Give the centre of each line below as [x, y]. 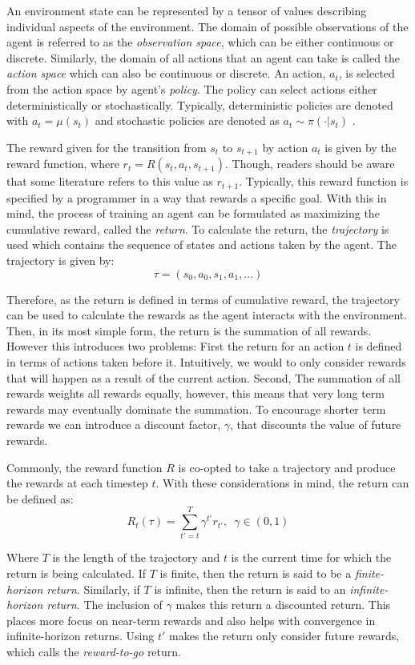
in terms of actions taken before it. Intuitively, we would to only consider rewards [206, 362]
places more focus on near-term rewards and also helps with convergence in [191, 620]
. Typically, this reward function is [324, 181]
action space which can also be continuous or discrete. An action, [166, 73]
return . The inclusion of [105, 605]
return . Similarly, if [93, 589]
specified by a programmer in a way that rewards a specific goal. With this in [197, 197]
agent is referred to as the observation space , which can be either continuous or [200, 42]
